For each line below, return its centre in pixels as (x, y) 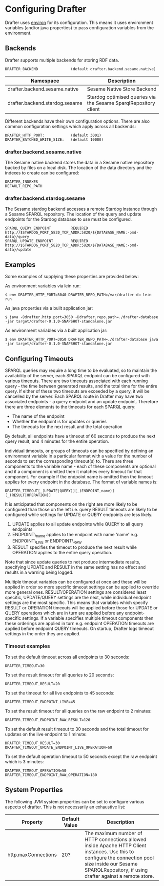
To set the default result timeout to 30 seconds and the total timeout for (77, 729)
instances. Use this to (109, 851)
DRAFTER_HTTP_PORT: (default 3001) (53, 135)
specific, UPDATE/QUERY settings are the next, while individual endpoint (78, 597)
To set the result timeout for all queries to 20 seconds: (60, 675)
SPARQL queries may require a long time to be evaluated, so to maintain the (81, 370)
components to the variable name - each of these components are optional (81, 466)
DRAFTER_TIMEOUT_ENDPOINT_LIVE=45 (40, 702)
